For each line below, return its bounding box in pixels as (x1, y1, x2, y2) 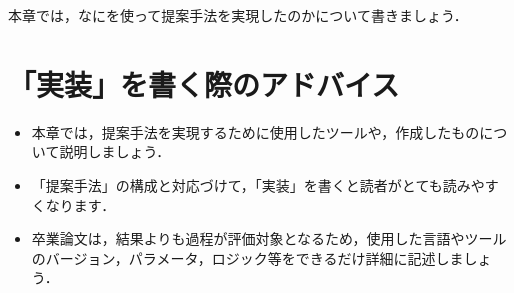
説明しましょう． (59, 141, 171, 162)
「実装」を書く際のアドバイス (8, 63, 400, 104)
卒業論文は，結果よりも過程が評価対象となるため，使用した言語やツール (31, 228, 507, 249)
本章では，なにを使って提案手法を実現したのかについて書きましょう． (8, 5, 468, 25)
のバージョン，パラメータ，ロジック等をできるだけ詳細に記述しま (31, 247, 464, 268)
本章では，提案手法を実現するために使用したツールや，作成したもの (31, 121, 480, 142)
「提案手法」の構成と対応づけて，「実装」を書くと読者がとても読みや (31, 174, 485, 195)
